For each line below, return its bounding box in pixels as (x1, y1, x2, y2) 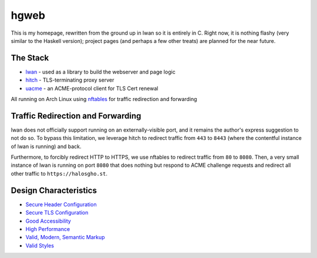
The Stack (11, 53, 49, 63)
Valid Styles (25, 242, 54, 249)
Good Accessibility (25, 217, 72, 225)
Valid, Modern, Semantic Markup (25, 234, 105, 241)
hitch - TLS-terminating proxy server (25, 76, 114, 83)
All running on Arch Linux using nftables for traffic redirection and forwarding (11, 96, 197, 103)
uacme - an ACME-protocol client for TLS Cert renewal (25, 85, 158, 92)
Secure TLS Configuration (25, 209, 89, 216)
